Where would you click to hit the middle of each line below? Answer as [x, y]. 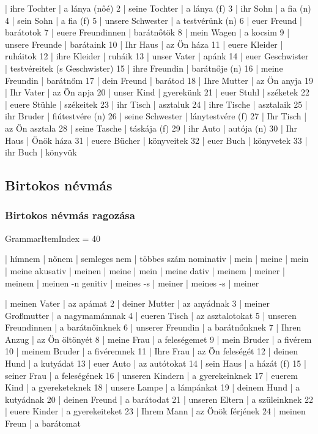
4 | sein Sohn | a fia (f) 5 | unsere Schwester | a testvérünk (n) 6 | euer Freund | [154, 20]
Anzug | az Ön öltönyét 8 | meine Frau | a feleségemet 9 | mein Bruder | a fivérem [158, 339]
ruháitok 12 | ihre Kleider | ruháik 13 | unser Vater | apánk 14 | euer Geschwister [157, 56]
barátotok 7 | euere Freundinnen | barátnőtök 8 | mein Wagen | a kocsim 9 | [147, 32]
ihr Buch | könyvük [41, 152]
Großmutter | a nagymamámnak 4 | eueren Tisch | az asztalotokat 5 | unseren [151, 315]
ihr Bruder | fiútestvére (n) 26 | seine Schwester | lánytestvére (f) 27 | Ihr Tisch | [156, 116]
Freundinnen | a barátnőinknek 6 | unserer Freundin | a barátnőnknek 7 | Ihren [153, 327]
